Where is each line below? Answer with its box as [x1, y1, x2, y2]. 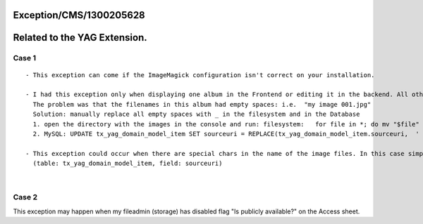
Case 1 [13, 53, 37, 63]
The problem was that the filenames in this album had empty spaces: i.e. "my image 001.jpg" [32, 100, 372, 108]
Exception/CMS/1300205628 [13, 9, 146, 21]
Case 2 [13, 192, 38, 202]
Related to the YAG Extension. [13, 32, 147, 44]
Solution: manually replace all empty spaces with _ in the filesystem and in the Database [32, 110, 360, 119]
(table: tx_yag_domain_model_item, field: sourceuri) [32, 159, 223, 168]
